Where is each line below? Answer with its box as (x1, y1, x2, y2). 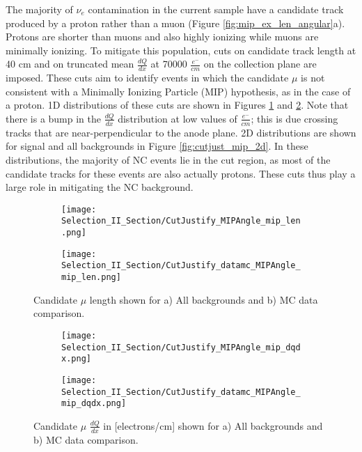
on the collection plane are (203, 56, 317, 71)
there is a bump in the (6, 111, 102, 125)
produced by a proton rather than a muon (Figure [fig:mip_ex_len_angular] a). (6, 15, 345, 30)
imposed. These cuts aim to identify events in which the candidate (6, 70, 289, 85)
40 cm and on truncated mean (6, 56, 134, 71)
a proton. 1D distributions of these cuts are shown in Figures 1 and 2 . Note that (6, 98, 349, 112)
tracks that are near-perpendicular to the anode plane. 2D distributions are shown (6, 125, 356, 139)
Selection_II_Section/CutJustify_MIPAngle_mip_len (61, 216, 301, 226)
